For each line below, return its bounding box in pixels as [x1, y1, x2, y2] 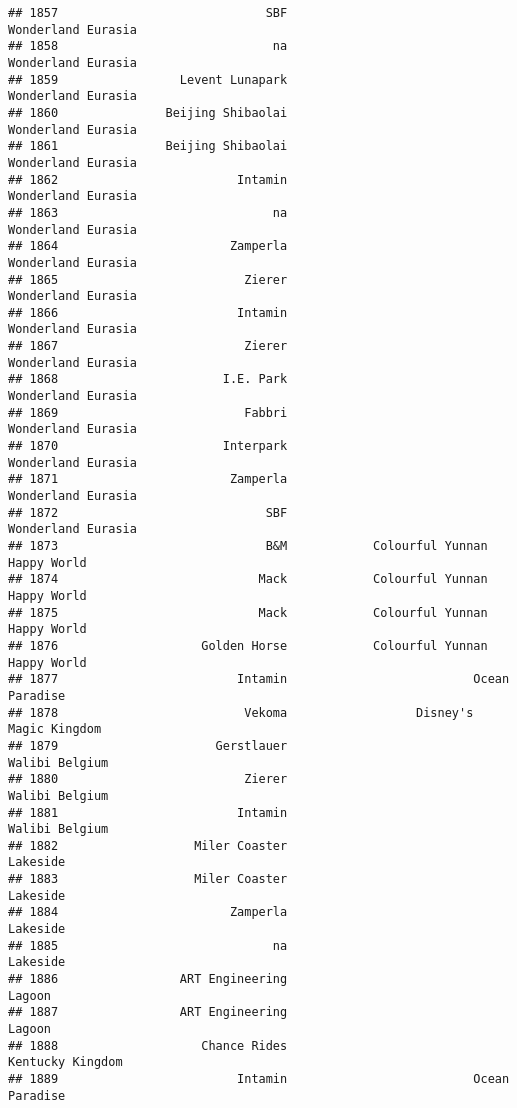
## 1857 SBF [8, 6, 288, 20]
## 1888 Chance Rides [8, 1038, 288, 1053]
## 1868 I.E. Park [8, 372, 288, 387]
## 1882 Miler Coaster [8, 838, 288, 853]
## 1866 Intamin [8, 305, 288, 320]
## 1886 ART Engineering [8, 972, 288, 987]
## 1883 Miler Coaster [8, 872, 288, 887]
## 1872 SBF [8, 505, 288, 520]
